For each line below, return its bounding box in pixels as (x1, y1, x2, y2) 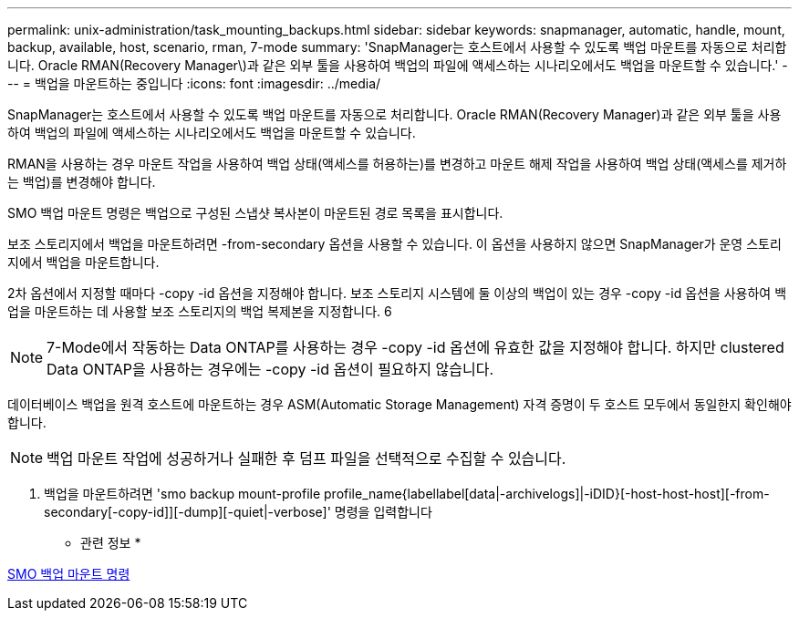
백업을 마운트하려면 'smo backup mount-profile (44, 486, 321, 501)
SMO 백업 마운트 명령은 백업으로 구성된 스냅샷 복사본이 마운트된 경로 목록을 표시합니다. (7, 205, 503, 221)
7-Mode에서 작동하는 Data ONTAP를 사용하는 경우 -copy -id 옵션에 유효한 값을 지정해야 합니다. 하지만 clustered (47, 338, 784, 356)
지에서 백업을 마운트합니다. (7, 254, 160, 270)
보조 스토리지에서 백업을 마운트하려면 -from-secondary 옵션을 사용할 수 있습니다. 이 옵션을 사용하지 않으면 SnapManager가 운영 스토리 (7, 236, 782, 252)
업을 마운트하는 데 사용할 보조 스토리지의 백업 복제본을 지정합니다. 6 (7, 304, 392, 319)
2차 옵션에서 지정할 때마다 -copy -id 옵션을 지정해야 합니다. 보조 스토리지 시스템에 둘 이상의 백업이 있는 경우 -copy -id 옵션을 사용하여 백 (7, 285, 787, 301)
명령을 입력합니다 (334, 504, 432, 520)
